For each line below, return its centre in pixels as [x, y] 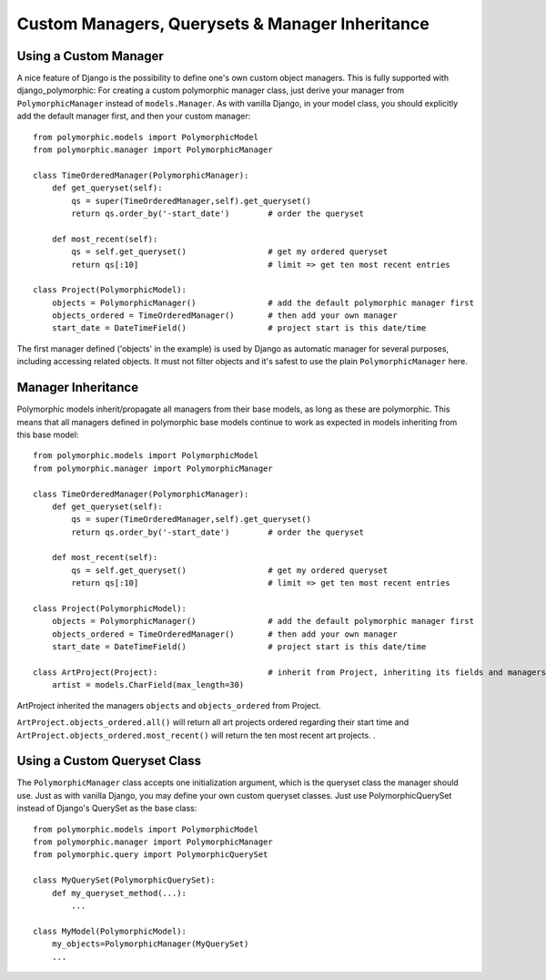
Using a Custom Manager [90, 56]
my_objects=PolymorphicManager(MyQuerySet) [150, 944]
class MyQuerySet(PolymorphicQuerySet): [124, 880]
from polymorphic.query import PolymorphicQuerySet [151, 855]
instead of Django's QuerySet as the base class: [107, 808]
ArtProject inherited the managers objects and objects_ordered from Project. [169, 705]
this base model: [48, 434]
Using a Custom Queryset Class [109, 761]
